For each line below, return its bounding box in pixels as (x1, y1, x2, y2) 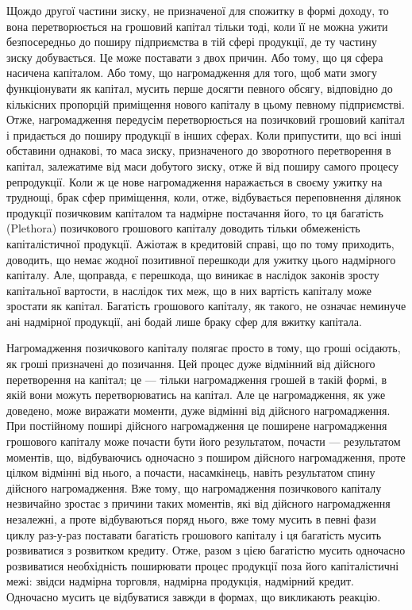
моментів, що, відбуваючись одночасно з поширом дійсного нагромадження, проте (6, 448, 406, 465)
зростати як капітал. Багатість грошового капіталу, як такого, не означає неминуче (6, 297, 406, 314)
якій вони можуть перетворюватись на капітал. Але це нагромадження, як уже (6, 386, 386, 403)
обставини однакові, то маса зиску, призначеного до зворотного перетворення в (6, 142, 391, 159)
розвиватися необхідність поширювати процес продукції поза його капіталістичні (6, 557, 399, 574)
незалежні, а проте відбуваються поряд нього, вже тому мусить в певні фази (6, 511, 376, 527)
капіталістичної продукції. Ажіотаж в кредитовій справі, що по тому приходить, (6, 235, 395, 251)
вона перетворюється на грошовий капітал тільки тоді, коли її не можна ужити (6, 17, 388, 34)
